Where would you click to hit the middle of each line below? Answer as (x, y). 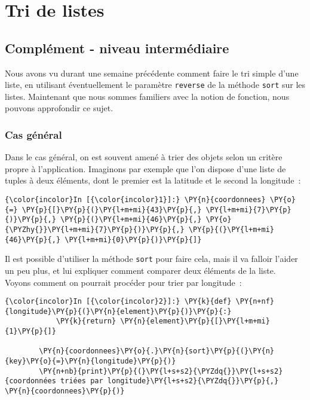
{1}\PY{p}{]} (30, 332)
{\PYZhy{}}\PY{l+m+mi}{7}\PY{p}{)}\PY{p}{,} (95, 229)
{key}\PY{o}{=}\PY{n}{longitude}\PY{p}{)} (90, 361)
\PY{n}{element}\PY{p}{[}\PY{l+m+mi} (195, 321)
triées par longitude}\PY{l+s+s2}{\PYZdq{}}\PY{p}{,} (170, 381)
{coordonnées (30, 381)
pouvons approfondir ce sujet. (59, 108)
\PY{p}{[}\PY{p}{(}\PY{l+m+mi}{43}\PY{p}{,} (112, 210)
